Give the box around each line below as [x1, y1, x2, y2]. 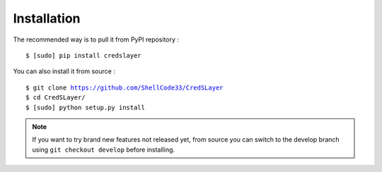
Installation [13, 11, 81, 26]
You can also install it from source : [13, 67, 116, 75]
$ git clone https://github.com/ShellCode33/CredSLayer [25, 83, 224, 92]
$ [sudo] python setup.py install [25, 103, 145, 111]
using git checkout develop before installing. [32, 145, 175, 154]
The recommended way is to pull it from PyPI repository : [13, 35, 180, 44]
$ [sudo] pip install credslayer [25, 51, 141, 59]
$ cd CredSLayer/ [25, 94, 86, 102]
